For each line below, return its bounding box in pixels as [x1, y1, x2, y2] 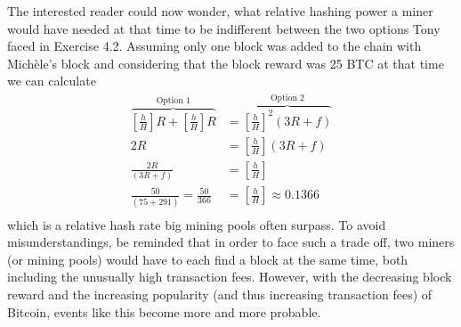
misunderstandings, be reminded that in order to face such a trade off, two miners [7, 233, 455, 251]
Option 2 [270, 93, 304, 102]
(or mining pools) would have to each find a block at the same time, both [7, 249, 408, 268]
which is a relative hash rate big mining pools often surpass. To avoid [7, 215, 386, 233]
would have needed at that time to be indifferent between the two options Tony [7, 19, 441, 37]
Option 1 [156, 96, 190, 106]
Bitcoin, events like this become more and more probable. [7, 302, 321, 321]
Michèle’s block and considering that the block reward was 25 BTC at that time [7, 53, 444, 72]
